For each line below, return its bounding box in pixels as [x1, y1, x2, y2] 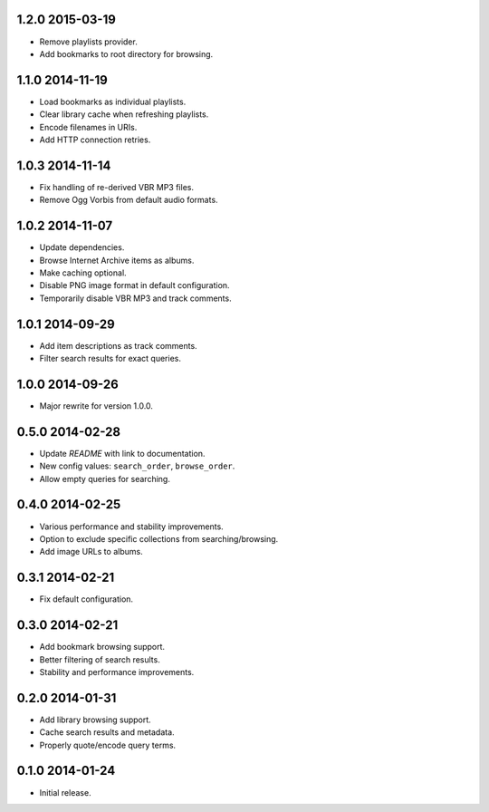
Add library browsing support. [39, 714, 151, 725]
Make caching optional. [39, 267, 127, 278]
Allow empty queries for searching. [39, 473, 171, 484]
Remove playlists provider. [39, 36, 138, 47]
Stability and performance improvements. [39, 666, 195, 677]
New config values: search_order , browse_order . [39, 460, 235, 471]
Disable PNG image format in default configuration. [39, 280, 230, 291]
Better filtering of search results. [39, 653, 160, 665]
